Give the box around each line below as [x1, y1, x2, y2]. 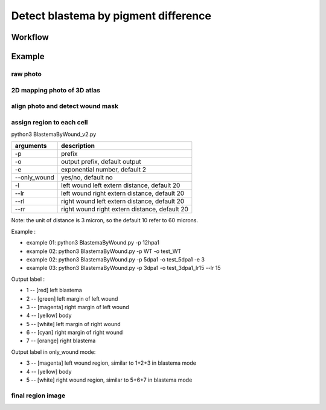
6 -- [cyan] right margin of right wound [26, 329, 123, 336]
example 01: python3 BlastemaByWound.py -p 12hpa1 [26, 239, 160, 246]
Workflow [11, 32, 50, 42]
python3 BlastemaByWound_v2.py [11, 130, 97, 138]
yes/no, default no [61, 173, 113, 182]
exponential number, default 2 [61, 165, 146, 174]
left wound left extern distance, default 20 [61, 181, 181, 190]
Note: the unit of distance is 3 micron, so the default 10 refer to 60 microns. [11, 217, 199, 224]
